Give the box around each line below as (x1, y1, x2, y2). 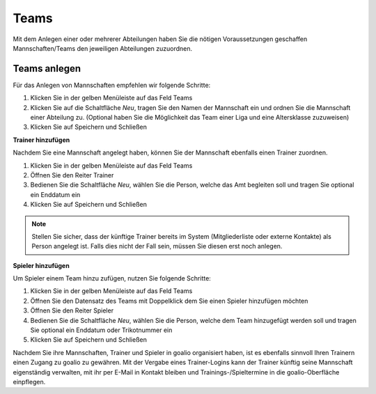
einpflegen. (13, 378, 46, 386)
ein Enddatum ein (30, 190, 81, 198)
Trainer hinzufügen (13, 136, 70, 144)
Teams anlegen (13, 63, 81, 74)
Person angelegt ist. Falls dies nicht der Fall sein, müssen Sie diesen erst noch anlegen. (31, 242, 283, 251)
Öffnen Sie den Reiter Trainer (30, 171, 114, 179)
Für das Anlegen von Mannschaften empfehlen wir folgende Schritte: (13, 81, 211, 89)
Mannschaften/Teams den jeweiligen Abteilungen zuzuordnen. (13, 44, 193, 52)
